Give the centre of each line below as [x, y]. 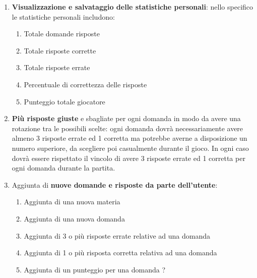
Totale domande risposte [62, 34]
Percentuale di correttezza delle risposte [85, 84]
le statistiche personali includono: [63, 16]
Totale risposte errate [57, 67]
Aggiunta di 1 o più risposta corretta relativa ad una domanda [120, 253]
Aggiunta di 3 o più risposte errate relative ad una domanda [117, 235]
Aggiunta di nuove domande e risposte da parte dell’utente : [115, 184]
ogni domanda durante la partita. [63, 168]
